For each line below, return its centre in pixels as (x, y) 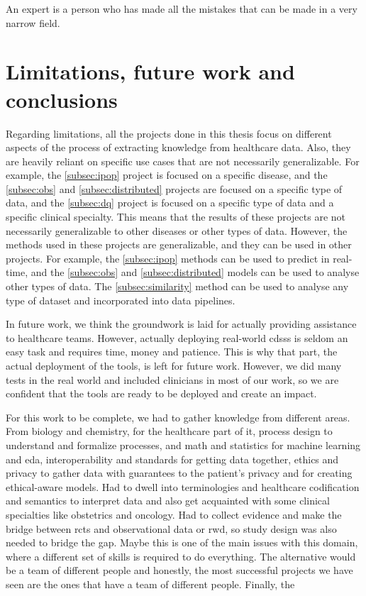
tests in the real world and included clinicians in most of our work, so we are (172, 379)
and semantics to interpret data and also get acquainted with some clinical (168, 501)
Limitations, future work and (150, 71)
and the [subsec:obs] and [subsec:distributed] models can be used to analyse (195, 272)
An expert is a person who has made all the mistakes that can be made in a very (182, 9)
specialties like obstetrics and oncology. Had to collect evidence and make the (174, 514)
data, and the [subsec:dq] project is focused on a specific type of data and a (170, 203)
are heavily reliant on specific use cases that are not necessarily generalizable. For (183, 161)
